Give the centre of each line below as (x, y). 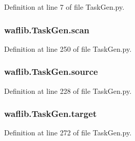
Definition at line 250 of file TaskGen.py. (68, 48)
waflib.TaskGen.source (51, 72)
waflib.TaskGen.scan (47, 29)
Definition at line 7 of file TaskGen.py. (64, 7)
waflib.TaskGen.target (51, 114)
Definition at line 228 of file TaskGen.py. (68, 90)
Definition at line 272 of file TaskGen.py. (68, 133)
